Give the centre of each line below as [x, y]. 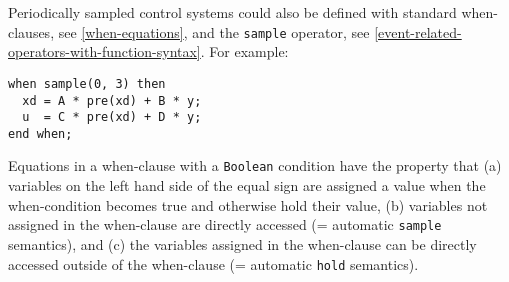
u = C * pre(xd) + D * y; [112, 117]
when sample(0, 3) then [87, 83]
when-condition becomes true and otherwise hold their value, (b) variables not [248, 204]
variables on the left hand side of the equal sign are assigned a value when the [247, 185]
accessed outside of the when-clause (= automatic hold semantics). [213, 263]
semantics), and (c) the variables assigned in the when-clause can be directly [242, 243]
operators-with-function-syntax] [104, 51]
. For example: [244, 51]
